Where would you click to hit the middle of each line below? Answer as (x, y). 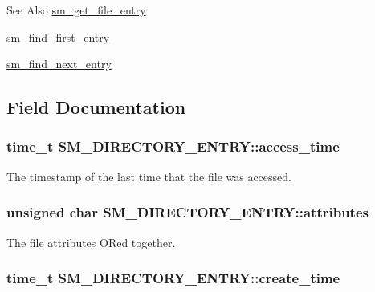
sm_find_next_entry (59, 64)
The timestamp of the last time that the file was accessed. (149, 176)
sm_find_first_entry (58, 36)
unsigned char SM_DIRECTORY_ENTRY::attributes (187, 212)
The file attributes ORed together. (91, 242)
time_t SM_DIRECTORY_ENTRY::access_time (173, 146)
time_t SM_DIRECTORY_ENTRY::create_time (173, 278)
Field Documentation (96, 107)
